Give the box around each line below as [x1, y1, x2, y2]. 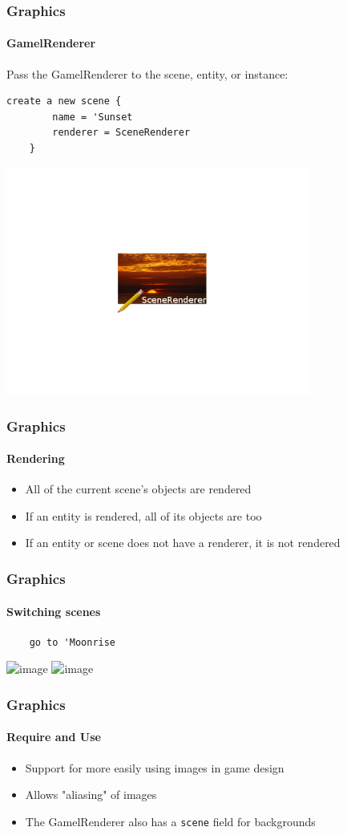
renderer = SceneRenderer [52, 127, 191, 139]
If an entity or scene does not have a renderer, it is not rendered [25, 534, 341, 551]
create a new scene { [6, 95, 122, 107]
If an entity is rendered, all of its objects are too [25, 507, 262, 524]
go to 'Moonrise [29, 636, 116, 648]
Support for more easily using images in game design [25, 759, 284, 776]
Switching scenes [6, 602, 101, 619]
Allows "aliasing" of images [25, 786, 157, 803]
